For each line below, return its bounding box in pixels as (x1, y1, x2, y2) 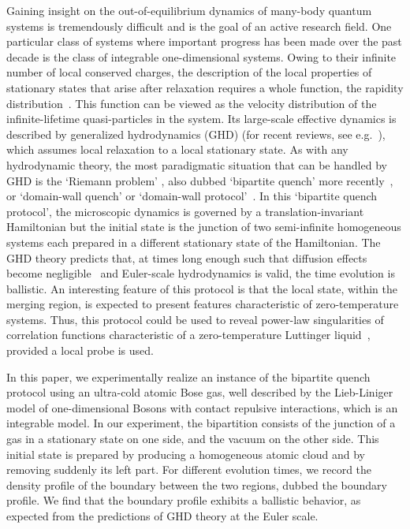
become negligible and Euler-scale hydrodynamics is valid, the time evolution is (6, 265, 395, 281)
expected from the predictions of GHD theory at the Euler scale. (6, 508, 319, 523)
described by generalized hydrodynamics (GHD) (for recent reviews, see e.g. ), (6, 125, 386, 142)
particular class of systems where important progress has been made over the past (6, 33, 402, 50)
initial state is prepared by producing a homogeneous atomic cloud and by (6, 445, 365, 462)
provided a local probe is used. (6, 342, 154, 359)
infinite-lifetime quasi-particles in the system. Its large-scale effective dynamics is (6, 110, 397, 127)
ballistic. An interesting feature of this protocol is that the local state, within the (6, 280, 397, 296)
